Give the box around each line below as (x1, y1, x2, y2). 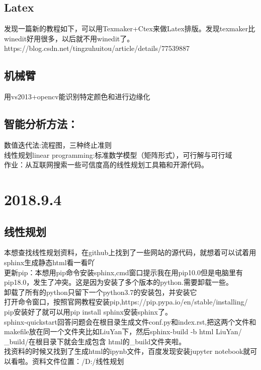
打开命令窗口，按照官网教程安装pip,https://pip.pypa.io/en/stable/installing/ (4, 296, 248, 307)
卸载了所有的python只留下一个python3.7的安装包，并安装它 (4, 286, 197, 297)
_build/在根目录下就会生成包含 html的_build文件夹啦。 (4, 336, 186, 346)
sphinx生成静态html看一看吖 (4, 257, 95, 267)
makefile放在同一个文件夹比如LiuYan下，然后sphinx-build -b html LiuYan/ (4, 326, 242, 337)
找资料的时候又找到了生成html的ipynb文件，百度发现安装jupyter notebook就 (4, 346, 250, 356)
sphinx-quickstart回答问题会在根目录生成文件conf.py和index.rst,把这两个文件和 (4, 316, 256, 327)
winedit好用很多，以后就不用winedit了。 (4, 33, 134, 43)
